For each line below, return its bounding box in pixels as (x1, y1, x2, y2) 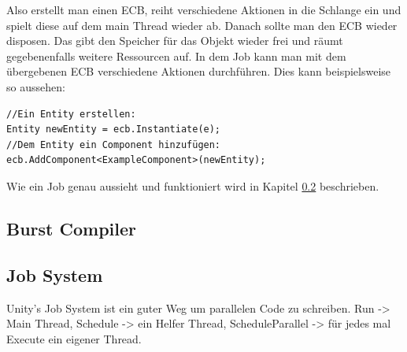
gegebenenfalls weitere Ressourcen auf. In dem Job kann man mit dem (6, 47, 346, 64)
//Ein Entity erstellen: (6, 108, 136, 120)
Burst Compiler (6, 216, 136, 240)
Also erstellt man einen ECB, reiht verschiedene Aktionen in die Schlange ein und (6, 2, 401, 17)
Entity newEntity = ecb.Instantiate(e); (6, 124, 221, 135)
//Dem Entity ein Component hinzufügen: (6, 139, 221, 150)
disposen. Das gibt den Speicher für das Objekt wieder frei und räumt (6, 32, 343, 49)
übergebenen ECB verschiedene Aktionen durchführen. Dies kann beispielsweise (6, 63, 391, 80)
